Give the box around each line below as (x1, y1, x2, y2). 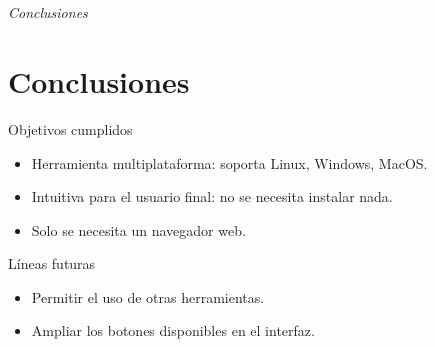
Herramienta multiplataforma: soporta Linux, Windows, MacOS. (31, 152, 428, 173)
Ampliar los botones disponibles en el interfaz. (31, 320, 315, 341)
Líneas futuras (8, 253, 96, 274)
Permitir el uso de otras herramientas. (31, 286, 265, 307)
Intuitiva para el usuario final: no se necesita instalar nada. (31, 186, 393, 207)
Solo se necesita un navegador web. (31, 219, 246, 240)
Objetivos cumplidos (8, 118, 133, 139)
